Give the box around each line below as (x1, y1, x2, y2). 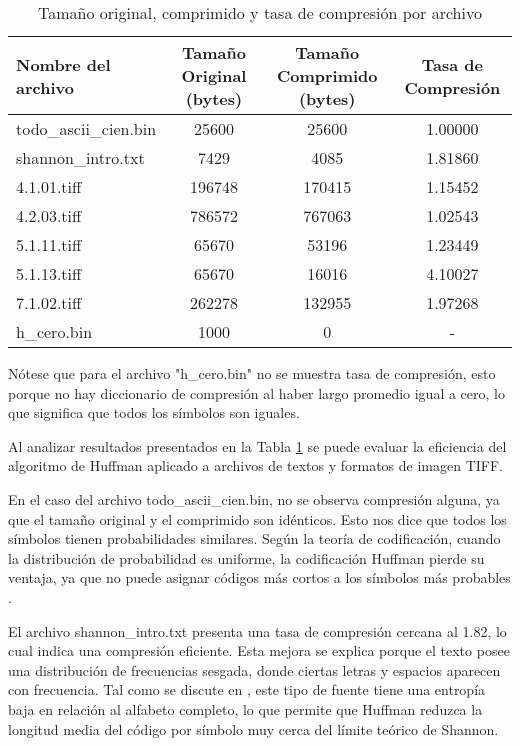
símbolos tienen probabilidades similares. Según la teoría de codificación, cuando (8, 528, 501, 549)
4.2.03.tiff (16, 204, 82, 227)
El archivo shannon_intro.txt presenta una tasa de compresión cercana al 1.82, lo (8, 620, 507, 641)
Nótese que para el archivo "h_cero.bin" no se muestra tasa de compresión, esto (8, 363, 496, 383)
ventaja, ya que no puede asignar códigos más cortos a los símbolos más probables (8, 567, 511, 588)
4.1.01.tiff (16, 175, 82, 198)
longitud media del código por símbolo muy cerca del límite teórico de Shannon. (8, 718, 499, 739)
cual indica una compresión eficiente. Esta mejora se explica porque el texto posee (8, 640, 510, 661)
